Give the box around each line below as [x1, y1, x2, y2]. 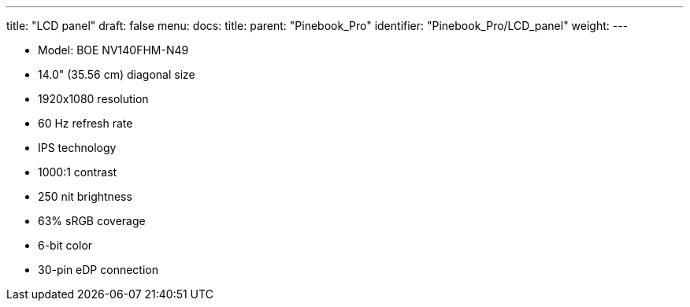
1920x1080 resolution [38, 92, 149, 105]
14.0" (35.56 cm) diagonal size [38, 68, 195, 81]
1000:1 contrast [38, 165, 117, 179]
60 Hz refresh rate [38, 117, 133, 130]
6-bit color [38, 239, 93, 252]
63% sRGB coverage [38, 214, 146, 227]
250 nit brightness [38, 190, 132, 203]
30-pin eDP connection [38, 263, 158, 276]
